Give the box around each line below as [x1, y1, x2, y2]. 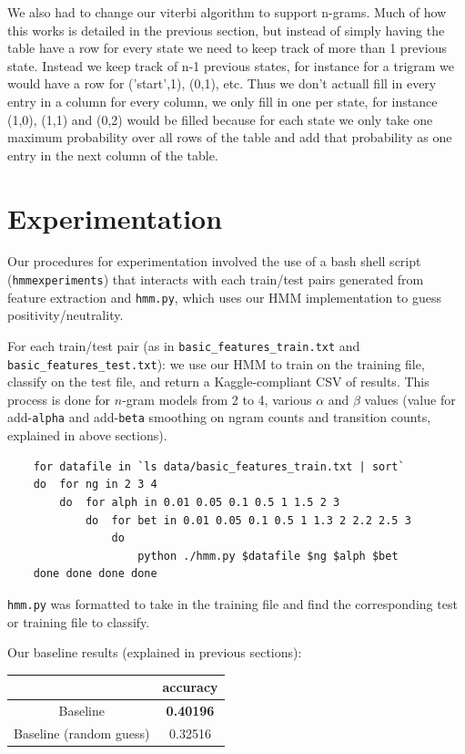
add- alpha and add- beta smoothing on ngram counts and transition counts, [7, 408, 431, 427]
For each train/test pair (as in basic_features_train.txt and [7, 336, 360, 355]
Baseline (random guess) [14, 723, 150, 742]
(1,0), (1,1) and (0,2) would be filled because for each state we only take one [7, 109, 433, 129]
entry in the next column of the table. [7, 145, 218, 164]
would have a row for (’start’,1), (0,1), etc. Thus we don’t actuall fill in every [7, 74, 437, 93]
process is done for [7, 389, 111, 408]
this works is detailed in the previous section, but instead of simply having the [7, 20, 445, 39]
